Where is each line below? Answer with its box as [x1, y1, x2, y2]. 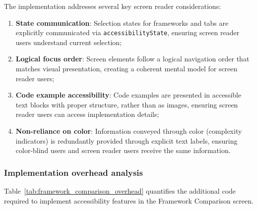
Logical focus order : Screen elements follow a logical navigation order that [15, 53, 250, 64]
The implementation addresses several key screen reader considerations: [4, 1, 221, 11]
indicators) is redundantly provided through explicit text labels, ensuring [15, 135, 238, 146]
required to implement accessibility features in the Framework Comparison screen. [4, 195, 254, 206]
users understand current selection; [15, 37, 122, 47]
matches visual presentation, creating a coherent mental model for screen [15, 63, 238, 74]
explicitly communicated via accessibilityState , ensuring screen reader [15, 27, 240, 38]
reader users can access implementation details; [15, 109, 159, 119]
